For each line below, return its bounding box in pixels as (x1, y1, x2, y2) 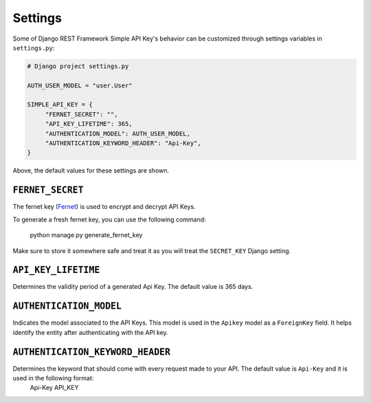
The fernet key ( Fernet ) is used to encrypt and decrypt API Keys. (12, 203, 196, 211)
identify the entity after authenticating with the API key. (12, 328, 168, 336)
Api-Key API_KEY (30, 384, 79, 392)
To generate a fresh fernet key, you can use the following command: (12, 215, 206, 224)
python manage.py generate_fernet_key (30, 231, 143, 239)
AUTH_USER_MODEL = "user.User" (27, 81, 133, 89)
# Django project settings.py (27, 62, 129, 70)
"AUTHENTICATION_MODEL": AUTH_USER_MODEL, (45, 129, 190, 138)
